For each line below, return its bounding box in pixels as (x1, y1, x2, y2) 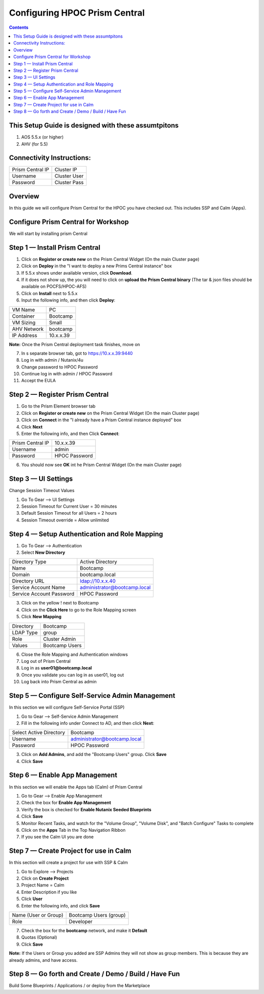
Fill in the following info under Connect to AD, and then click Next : (21, 720, 154, 726)
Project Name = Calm (21, 882, 65, 888)
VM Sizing (12, 319, 36, 326)
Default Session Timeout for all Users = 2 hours (21, 510, 117, 516)
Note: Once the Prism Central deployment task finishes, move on (9, 341, 140, 347)
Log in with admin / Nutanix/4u (21, 357, 84, 363)
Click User (21, 896, 43, 902)
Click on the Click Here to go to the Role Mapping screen (21, 606, 136, 613)
